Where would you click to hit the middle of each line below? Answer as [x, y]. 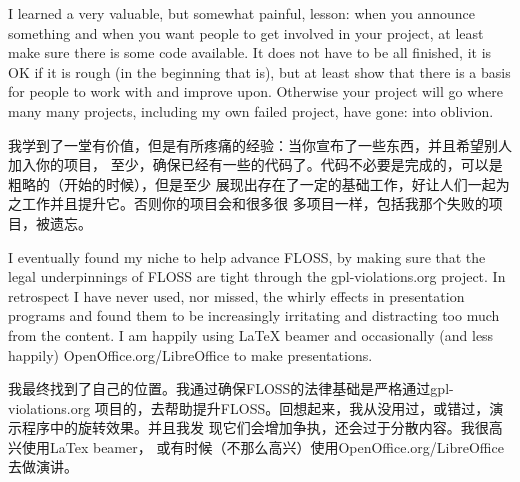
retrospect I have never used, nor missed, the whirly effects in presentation [236, 295]
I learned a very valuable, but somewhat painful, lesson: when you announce [241, 13]
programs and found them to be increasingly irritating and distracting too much [254, 315]
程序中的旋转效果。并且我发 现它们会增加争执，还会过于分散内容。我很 [255, 427]
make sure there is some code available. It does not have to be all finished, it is [250, 52]
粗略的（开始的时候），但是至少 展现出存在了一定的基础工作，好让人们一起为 [259, 183]
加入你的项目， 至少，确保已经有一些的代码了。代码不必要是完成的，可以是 [255, 164]
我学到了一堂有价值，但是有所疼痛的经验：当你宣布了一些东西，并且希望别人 [260, 144]
